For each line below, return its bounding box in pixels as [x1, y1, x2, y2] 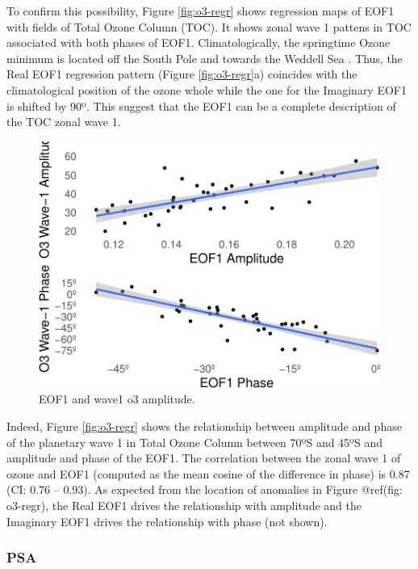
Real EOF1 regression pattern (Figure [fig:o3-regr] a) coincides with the [6, 65, 357, 82]
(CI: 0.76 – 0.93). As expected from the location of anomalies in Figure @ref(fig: [6, 481, 403, 498]
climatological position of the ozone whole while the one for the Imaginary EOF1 [6, 81, 407, 98]
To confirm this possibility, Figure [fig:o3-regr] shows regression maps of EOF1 [6, 2, 395, 19]
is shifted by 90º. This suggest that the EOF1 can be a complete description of [6, 97, 396, 114]
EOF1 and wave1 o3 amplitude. [39, 390, 195, 407]
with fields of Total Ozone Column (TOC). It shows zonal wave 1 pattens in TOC [6, 18, 412, 35]
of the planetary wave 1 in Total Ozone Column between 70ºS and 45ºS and [6, 433, 382, 450]
